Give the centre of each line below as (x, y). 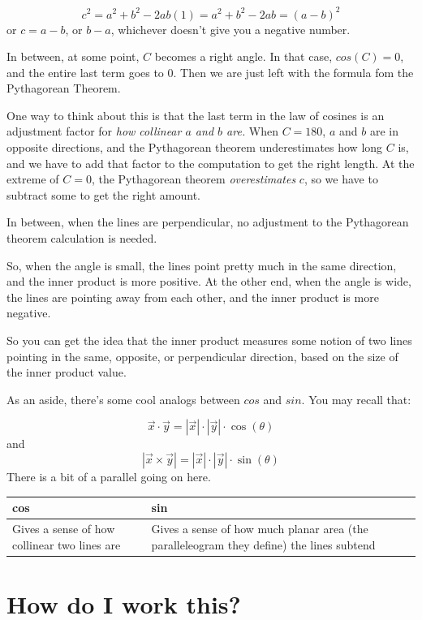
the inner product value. (67, 372)
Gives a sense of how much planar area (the (260, 528)
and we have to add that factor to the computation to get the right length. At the (211, 163)
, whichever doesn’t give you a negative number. (230, 29)
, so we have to (341, 179)
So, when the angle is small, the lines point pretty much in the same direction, (202, 265)
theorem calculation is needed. (82, 238)
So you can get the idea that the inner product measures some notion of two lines (209, 340)
